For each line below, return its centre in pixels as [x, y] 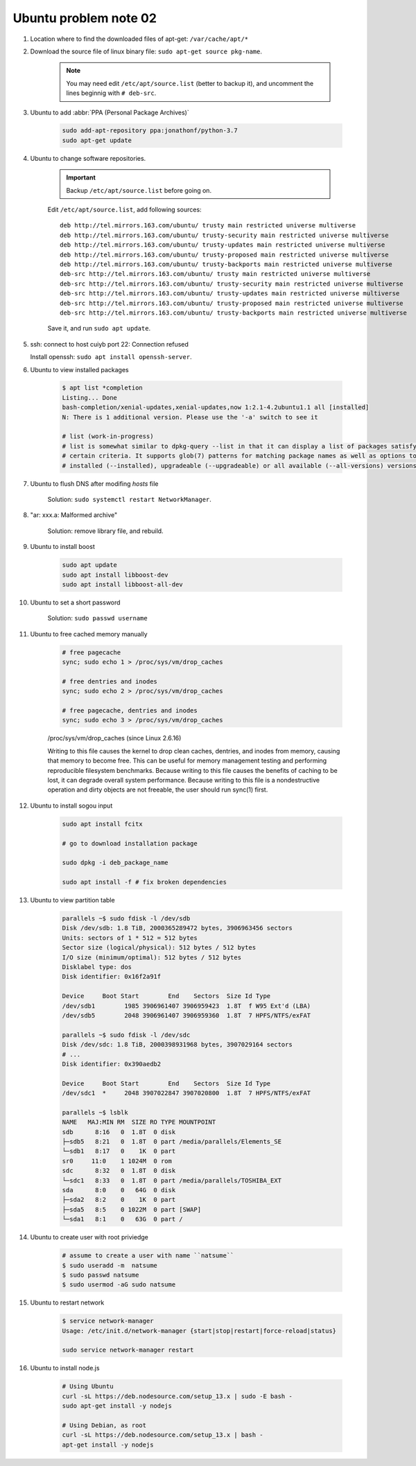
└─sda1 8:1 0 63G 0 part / [122, 1219]
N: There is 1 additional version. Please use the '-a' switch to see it [190, 417]
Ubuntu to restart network [67, 1302]
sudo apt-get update [97, 140]
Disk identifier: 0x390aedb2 [112, 1064]
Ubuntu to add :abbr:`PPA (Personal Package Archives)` [110, 112]
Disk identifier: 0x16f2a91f [112, 977]
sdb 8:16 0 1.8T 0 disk [119, 1132]
